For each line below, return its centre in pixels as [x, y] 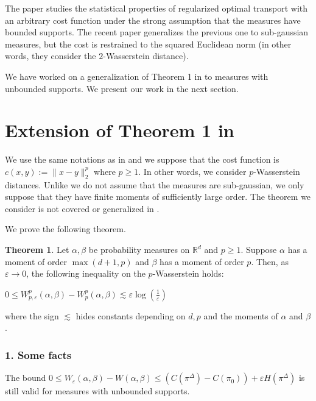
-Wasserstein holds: [188, 273]
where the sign [32, 315]
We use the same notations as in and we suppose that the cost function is [142, 159]
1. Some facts [38, 354]
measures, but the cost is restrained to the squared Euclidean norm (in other [148, 44]
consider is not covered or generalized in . [82, 208]
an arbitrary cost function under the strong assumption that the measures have [153, 20]
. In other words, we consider [192, 171]
